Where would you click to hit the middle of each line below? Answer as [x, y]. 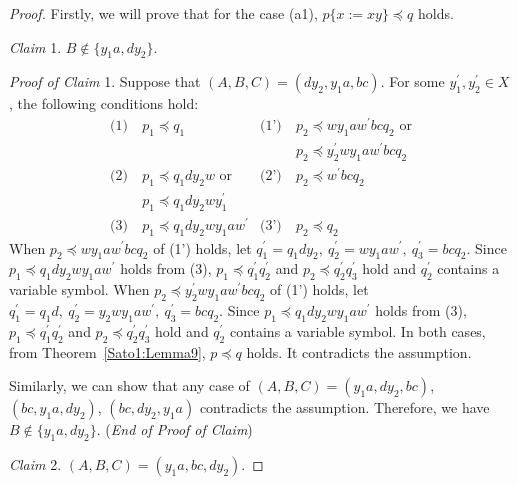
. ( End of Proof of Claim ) [174, 429]
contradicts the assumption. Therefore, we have [344, 407]
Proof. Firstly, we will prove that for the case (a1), [163, 13]
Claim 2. [35, 463]
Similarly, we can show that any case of [129, 385]
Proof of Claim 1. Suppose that [105, 81]
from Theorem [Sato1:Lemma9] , [107, 351]
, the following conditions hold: [104, 103]
